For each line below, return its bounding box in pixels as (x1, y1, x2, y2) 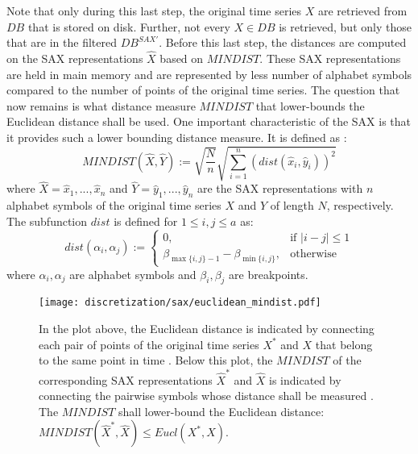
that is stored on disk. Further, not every (27, 18, 230, 35)
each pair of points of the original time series (39, 335, 259, 352)
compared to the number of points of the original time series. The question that (6, 81, 400, 98)
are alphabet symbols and (69, 265, 197, 282)
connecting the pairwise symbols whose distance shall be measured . (39, 387, 374, 404)
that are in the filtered (6, 34, 117, 51)
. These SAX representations (259, 50, 401, 66)
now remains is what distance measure (6, 97, 196, 114)
